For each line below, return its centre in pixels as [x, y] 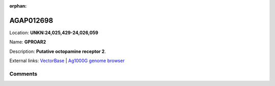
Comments [23, 74]
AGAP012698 [31, 20]
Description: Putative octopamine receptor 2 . [58, 51]
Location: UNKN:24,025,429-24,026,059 [54, 33]
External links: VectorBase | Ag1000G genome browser [67, 61]
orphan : [18, 6]
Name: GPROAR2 [28, 42]
